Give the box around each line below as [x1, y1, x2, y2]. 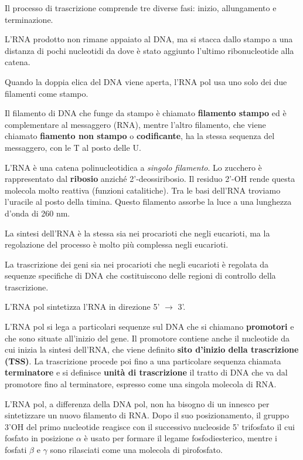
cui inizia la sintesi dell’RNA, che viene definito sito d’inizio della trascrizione [5, 343, 299, 356]
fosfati [5, 444, 27, 455]
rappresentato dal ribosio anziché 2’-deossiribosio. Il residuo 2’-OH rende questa [5, 172, 295, 185]
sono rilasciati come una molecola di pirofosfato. [50, 444, 223, 455]
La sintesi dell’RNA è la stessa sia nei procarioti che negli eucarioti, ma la [5, 226, 270, 239]
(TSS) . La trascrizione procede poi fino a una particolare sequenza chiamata [5, 354, 281, 367]
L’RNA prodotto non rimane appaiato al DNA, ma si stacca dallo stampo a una [5, 33, 293, 45]
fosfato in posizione [5, 432, 74, 444]
